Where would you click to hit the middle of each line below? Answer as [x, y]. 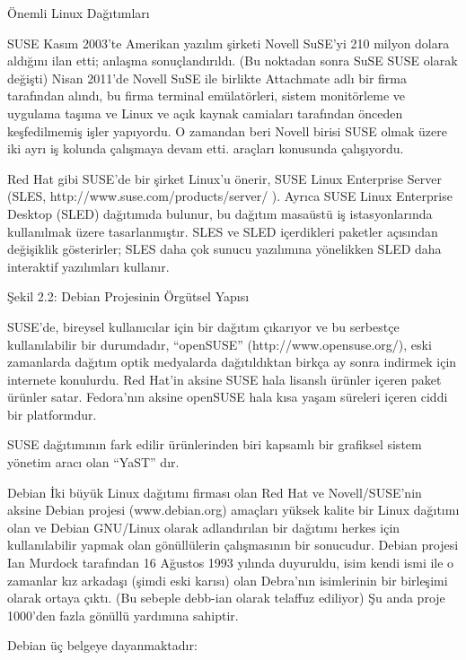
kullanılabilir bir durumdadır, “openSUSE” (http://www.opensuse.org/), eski [220, 344]
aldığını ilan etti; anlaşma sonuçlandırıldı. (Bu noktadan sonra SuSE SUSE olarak [233, 61]
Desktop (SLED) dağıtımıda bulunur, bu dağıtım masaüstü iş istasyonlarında [220, 213]
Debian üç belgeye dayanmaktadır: [102, 645]
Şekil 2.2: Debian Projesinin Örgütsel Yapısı [128, 296]
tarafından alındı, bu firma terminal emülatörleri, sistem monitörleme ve [206, 96]
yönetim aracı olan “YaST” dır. [93, 462]
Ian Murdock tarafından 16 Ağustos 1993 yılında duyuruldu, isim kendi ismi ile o [231, 563]
